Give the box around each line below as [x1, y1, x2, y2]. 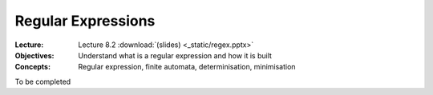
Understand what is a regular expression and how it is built [78, 50, 273, 60]
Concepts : [14, 62, 51, 72]
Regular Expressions [14, 12, 156, 30]
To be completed [14, 77, 71, 86]
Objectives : [14, 50, 55, 60]
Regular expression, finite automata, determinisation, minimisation [78, 62, 296, 72]
